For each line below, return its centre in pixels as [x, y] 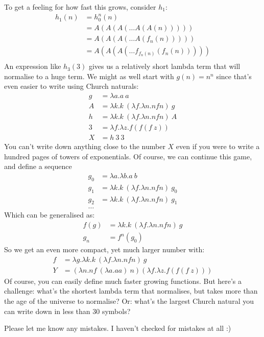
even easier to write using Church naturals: [71, 86]
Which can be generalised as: [50, 215]
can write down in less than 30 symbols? [67, 311]
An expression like [33, 66]
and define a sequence [38, 166]
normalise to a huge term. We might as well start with [89, 76]
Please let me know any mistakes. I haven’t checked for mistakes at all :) [118, 328]
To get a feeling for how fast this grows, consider [80, 7]
